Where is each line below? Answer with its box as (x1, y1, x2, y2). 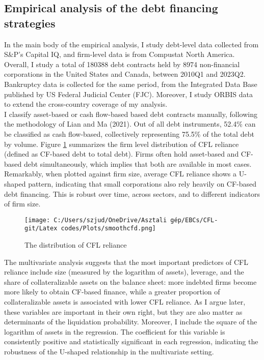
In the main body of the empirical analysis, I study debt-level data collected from (4, 39, 259, 49)
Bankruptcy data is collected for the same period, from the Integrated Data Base (4, 78, 257, 89)
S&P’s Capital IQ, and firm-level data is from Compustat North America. (4, 49, 235, 59)
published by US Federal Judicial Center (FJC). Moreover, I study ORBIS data (4, 88, 253, 99)
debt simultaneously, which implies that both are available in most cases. (23, 158, 252, 169)
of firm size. (4, 198, 41, 209)
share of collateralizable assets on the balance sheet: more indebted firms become (4, 276, 257, 287)
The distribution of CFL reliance (24, 239, 127, 250)
